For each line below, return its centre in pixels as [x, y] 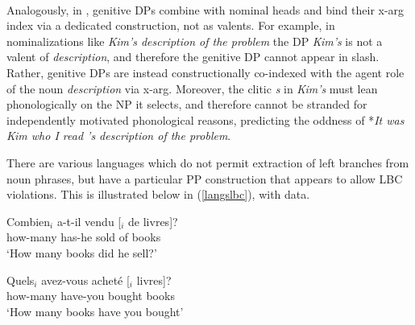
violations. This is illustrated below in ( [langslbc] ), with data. [158, 194]
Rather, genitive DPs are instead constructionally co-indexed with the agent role [205, 72]
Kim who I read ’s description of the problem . [119, 136]
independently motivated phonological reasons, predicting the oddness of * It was [205, 119]
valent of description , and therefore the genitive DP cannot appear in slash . [193, 57]
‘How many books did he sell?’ [82, 252]
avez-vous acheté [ [85, 280]
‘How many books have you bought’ [95, 311]
